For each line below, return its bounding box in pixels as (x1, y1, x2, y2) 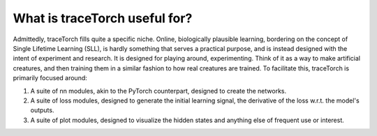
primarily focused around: (13, 74, 87, 82)
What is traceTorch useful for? (13, 10, 193, 26)
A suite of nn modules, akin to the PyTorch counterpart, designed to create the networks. (30, 86, 286, 95)
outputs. (30, 106, 54, 114)
